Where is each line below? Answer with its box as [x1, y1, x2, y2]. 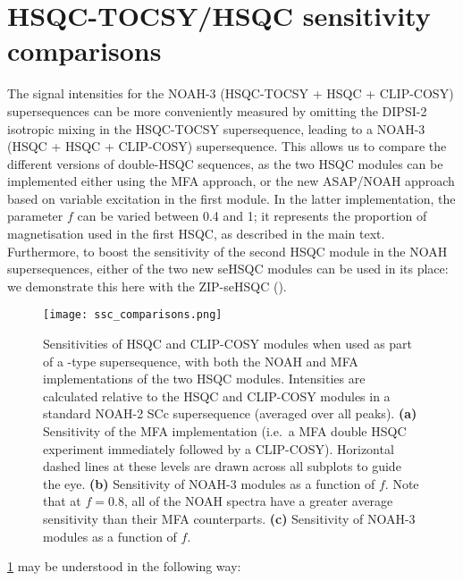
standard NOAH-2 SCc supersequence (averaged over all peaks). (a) [43, 404, 417, 423]
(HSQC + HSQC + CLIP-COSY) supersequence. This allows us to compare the [7, 137, 447, 156]
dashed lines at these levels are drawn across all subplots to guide [43, 457, 401, 476]
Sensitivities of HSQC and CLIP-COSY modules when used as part [43, 334, 413, 353]
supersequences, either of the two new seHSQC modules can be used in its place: [7, 259, 449, 278]
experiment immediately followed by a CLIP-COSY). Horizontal [43, 439, 394, 458]
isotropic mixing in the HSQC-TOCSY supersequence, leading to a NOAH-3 [7, 119, 425, 138]
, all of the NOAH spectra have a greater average [123, 492, 393, 510]
